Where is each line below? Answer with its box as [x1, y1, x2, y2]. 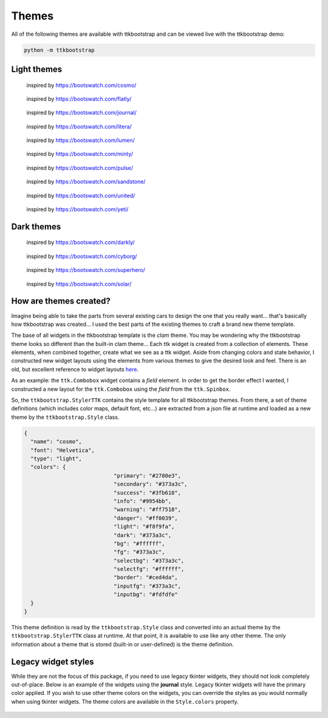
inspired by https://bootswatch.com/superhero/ [26, 266, 146, 274]
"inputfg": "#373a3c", [113, 583, 182, 589]
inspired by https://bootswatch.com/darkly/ [26, 239, 135, 246]
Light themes [11, 64, 63, 74]
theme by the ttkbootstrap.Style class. [11, 413, 120, 421]
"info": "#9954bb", [113, 498, 172, 504]
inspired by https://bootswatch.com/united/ [26, 192, 135, 199]
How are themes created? [11, 296, 111, 307]
